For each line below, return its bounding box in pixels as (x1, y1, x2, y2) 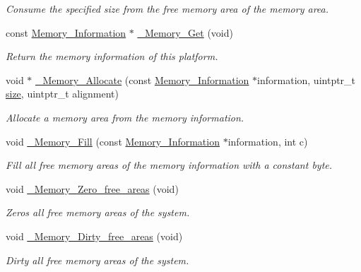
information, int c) (227, 134, 308, 148)
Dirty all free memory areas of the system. (6, 252, 189, 267)
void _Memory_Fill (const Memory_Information (6, 134, 220, 148)
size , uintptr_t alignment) (6, 86, 119, 101)
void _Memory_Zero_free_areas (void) (6, 181, 179, 196)
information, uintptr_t (257, 72, 356, 87)
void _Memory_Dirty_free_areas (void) (6, 228, 183, 243)
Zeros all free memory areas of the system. (6, 205, 190, 220)
